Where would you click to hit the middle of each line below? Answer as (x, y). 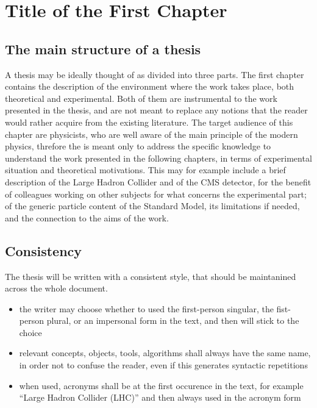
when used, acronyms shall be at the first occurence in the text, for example (161, 385)
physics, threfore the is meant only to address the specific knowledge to (138, 146)
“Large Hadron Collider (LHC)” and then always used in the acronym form (160, 397)
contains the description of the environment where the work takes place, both (150, 86)
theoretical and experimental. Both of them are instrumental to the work (141, 98)
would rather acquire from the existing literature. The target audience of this (149, 122)
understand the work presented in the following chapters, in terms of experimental (158, 158)
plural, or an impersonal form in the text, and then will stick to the (173, 320)
